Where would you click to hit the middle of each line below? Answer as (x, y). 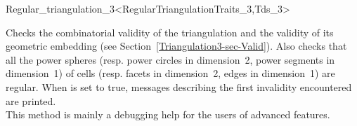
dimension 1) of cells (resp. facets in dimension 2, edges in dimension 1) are (170, 73)
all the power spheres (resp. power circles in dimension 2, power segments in (170, 59)
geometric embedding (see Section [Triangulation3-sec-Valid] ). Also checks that (176, 46)
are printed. (31, 100)
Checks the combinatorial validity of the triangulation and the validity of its (170, 32)
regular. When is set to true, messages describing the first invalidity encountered (179, 86)
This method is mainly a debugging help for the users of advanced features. (168, 114)
